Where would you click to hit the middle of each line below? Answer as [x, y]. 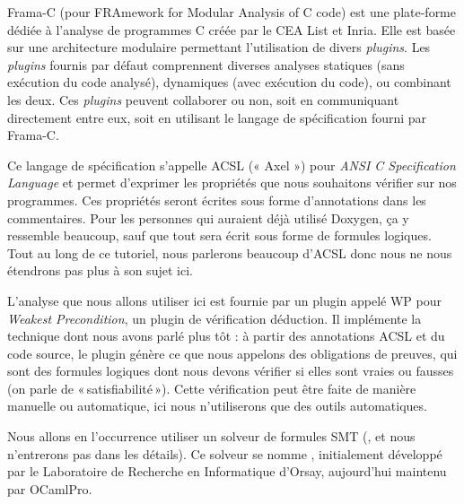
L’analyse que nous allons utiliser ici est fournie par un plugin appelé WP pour [224, 300]
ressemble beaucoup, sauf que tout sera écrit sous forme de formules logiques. [219, 235]
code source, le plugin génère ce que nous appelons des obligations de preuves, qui [232, 353]
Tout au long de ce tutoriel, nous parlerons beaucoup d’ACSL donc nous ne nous [230, 252]
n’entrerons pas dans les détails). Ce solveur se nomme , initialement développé [225, 453]
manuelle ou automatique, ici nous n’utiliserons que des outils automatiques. [217, 406]
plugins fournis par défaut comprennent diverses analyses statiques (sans [206, 64]
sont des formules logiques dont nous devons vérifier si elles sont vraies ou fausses [231, 371]
